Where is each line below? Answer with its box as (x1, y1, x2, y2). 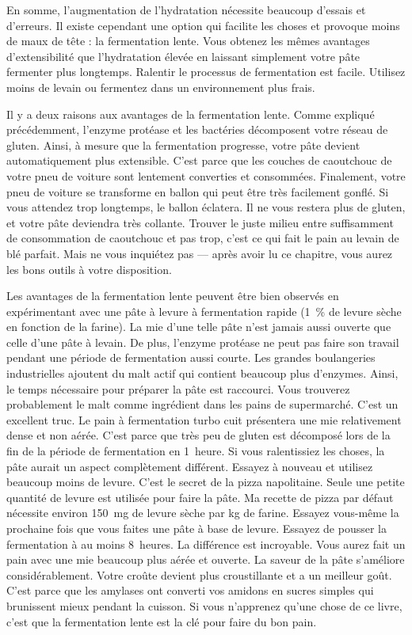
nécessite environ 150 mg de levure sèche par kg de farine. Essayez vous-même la (6, 504, 399, 521)
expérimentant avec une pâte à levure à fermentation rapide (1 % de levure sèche (6, 302, 402, 319)
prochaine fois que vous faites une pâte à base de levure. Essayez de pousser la (6, 520, 387, 536)
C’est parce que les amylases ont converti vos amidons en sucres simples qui (6, 582, 374, 599)
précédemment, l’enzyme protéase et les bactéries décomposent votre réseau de (6, 121, 388, 138)
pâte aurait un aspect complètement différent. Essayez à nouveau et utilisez (6, 458, 373, 474)
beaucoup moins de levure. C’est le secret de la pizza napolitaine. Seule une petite (6, 473, 405, 490)
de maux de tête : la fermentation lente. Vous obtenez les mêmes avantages (6, 32, 370, 49)
